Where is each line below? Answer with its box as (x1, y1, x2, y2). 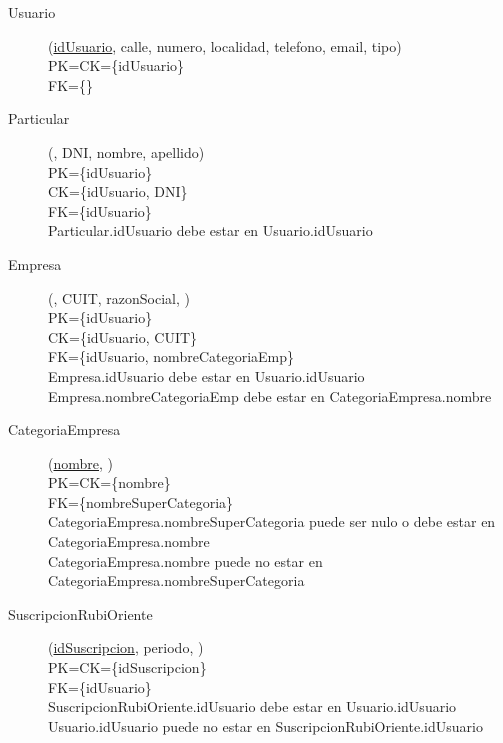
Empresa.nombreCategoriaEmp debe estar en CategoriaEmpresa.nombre (48, 385, 492, 406)
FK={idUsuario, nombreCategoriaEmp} (48, 346, 295, 367)
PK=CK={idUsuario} (48, 55, 185, 76)
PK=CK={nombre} (48, 472, 171, 493)
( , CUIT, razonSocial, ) (48, 287, 190, 308)
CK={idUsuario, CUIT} (48, 326, 198, 347)
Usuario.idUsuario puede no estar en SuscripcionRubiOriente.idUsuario (48, 715, 483, 736)
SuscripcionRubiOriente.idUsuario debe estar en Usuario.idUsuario (48, 696, 457, 717)
